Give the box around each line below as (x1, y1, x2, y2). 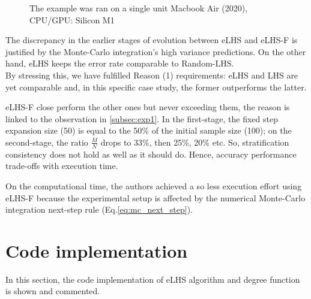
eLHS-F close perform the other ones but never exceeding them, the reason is (5, 101, 290, 113)
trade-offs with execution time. (5, 159, 118, 172)
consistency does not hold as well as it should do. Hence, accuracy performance (5, 147, 297, 160)
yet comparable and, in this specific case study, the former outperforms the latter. (5, 80, 307, 93)
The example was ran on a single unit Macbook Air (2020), (29, 2, 248, 14)
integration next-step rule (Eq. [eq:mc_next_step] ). (5, 203, 193, 216)
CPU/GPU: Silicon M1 (29, 13, 115, 26)
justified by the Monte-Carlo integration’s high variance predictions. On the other (5, 45, 306, 58)
